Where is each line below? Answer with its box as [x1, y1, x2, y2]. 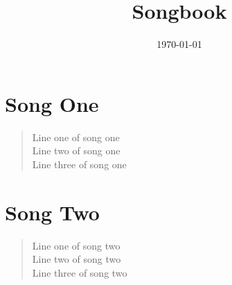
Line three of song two [32, 265, 127, 279]
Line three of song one [32, 156, 127, 171]
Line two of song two [32, 252, 121, 266]
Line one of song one [32, 129, 120, 144]
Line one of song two [32, 238, 121, 252]
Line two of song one [32, 143, 121, 158]
